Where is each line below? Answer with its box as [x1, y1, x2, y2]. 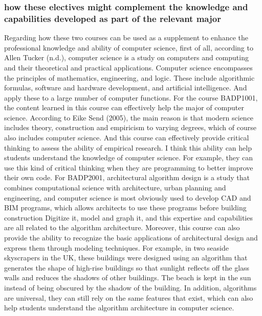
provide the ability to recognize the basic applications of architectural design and [4, 232, 258, 243]
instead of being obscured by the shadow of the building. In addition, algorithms [4, 282, 257, 293]
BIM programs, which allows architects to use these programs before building [4, 202, 247, 213]
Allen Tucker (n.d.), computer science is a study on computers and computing [4, 52, 249, 63]
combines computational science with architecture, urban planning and [4, 182, 226, 193]
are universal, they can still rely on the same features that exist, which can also [4, 292, 253, 303]
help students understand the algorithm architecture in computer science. [4, 302, 234, 313]
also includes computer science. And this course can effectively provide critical [4, 132, 249, 143]
